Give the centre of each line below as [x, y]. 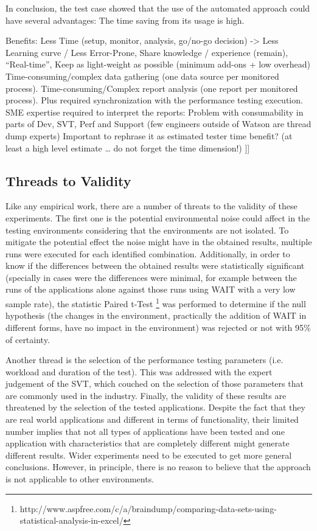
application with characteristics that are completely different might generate [148, 443]
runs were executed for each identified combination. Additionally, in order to [148, 253]
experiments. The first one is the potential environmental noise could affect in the [158, 217]
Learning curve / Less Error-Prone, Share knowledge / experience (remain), [147, 52]
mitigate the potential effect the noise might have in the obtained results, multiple [159, 242]
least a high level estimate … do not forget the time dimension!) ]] [128, 147]
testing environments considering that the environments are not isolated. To [147, 230]
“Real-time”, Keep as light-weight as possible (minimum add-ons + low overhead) [158, 64]
